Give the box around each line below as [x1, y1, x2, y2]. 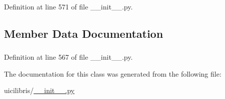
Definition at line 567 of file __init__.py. [4, 52, 133, 62]
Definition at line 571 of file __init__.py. [4, 1, 133, 11]
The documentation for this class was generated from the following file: [4, 68, 221, 79]
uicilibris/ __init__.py [4, 85, 74, 96]
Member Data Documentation [4, 25, 163, 41]
